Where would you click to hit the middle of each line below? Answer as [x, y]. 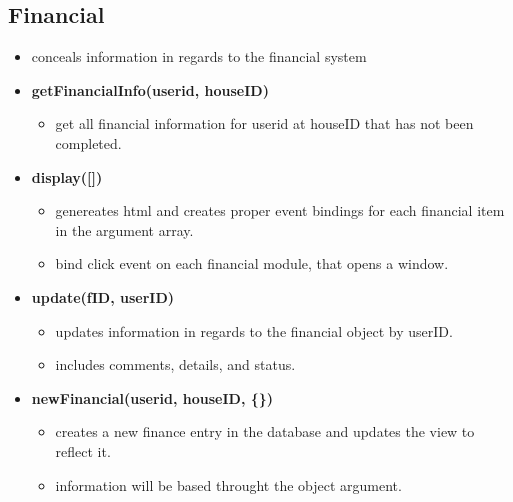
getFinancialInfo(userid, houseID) [150, 89]
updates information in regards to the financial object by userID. [254, 330]
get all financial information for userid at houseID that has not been [264, 123]
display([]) [67, 176]
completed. [88, 142]
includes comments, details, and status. [175, 364]
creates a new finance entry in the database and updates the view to [265, 431]
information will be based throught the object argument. [228, 484]
